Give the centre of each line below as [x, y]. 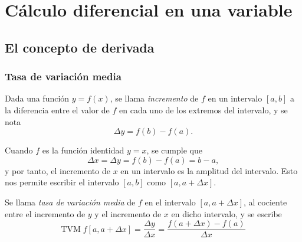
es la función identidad [83, 150]
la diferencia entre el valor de [57, 109]
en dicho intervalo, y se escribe [226, 213]
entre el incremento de [45, 213]
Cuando [19, 150]
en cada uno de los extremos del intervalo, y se [203, 109]
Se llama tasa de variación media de [70, 202]
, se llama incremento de [154, 98]
